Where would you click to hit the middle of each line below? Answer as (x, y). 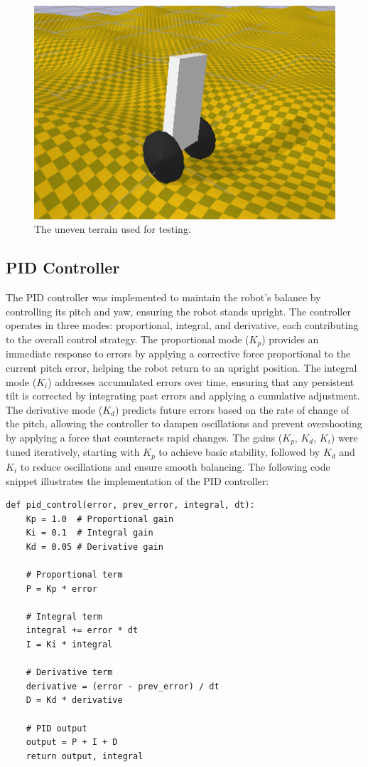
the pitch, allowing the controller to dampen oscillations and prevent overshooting (184, 423)
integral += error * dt (82, 631)
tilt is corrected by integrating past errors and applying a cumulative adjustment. (183, 396)
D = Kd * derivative (74, 700)
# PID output (56, 728)
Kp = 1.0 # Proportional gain (100, 519)
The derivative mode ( (54, 409)
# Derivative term (69, 673)
